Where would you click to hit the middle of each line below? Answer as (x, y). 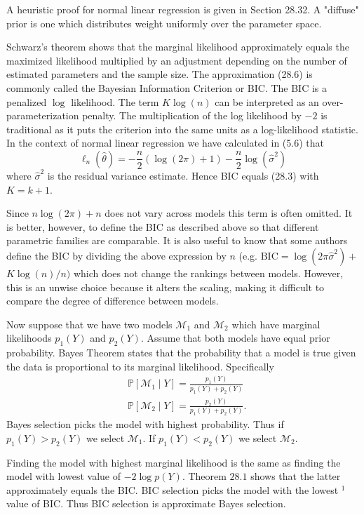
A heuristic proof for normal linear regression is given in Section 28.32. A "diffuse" (183, 9)
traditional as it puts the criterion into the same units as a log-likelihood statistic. (182, 129)
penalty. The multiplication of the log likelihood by (192, 115)
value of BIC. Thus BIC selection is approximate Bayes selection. (146, 503)
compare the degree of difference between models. (113, 301)
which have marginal (276, 324)
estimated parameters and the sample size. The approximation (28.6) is (160, 74)
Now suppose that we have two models (89, 324)
